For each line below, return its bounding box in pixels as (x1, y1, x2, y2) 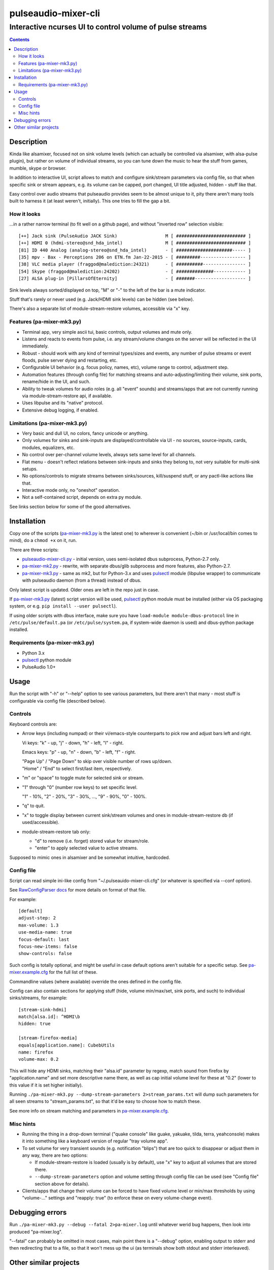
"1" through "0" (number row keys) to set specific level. (22, 784, 138, 790)
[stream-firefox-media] (18, 1035, 78, 1041)
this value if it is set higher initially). (9, 1082, 83, 1088)
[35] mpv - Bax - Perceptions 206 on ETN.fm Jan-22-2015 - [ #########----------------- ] (18, 255, 251, 260)
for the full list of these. (49, 969, 97, 975)
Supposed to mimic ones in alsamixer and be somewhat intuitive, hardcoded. (9, 854, 170, 861)
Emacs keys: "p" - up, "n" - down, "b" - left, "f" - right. (22, 749, 136, 755)
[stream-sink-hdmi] (18, 1006, 67, 1012)
